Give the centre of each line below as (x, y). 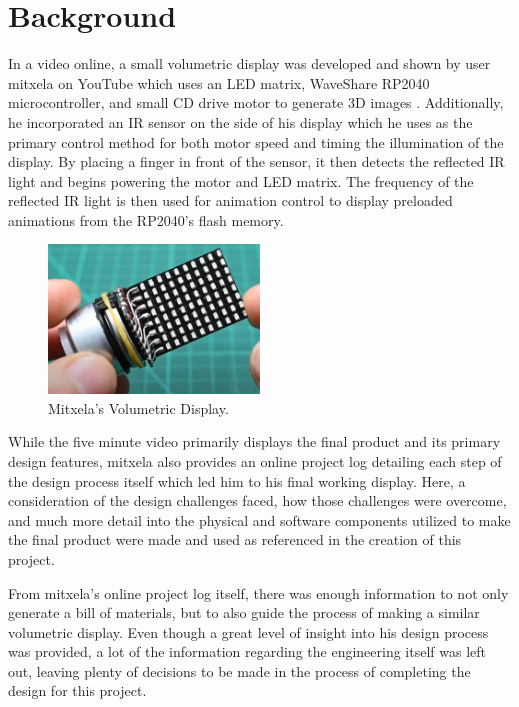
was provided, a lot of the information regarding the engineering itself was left (247, 651)
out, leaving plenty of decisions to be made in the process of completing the (239, 670)
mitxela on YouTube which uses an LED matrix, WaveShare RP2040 (219, 82)
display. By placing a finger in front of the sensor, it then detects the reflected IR (256, 161)
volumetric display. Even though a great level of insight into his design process (248, 631)
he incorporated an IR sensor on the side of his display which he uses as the (240, 121)
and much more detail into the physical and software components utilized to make (259, 519)
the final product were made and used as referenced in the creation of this (235, 539)
